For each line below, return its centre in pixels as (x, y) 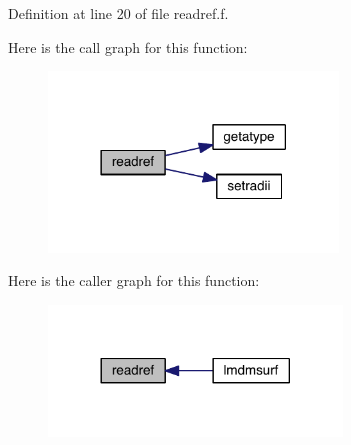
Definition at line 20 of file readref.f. (118, 13)
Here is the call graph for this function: (128, 46)
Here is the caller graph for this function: (134, 280)
